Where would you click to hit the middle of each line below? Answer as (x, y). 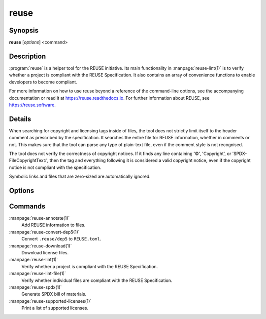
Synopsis (24, 30)
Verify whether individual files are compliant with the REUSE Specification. (97, 280)
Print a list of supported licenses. (55, 308)
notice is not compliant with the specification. (55, 167)
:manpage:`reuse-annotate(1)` (39, 218)
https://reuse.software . (33, 105)
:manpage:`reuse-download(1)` (40, 246)
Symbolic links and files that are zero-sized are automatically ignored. (80, 177)
